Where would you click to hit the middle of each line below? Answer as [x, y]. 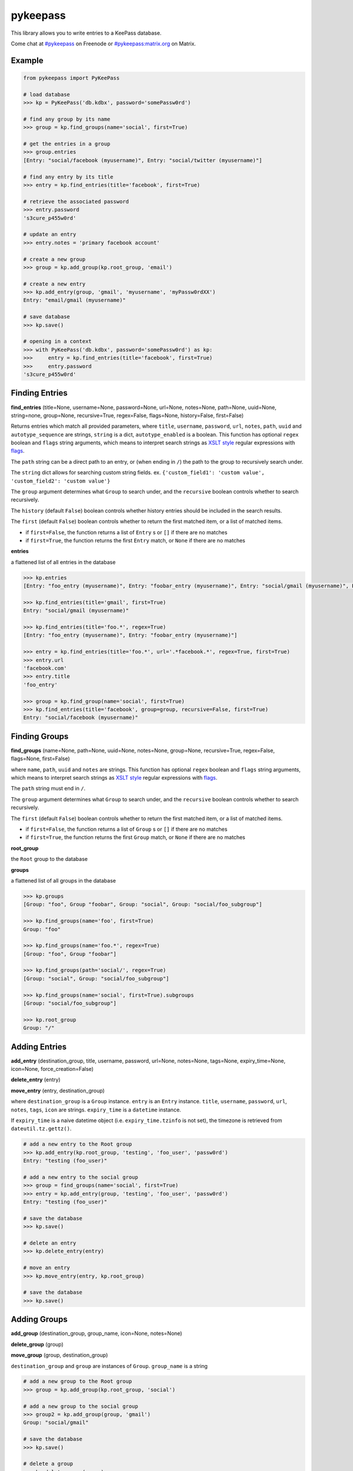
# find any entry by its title [69, 177]
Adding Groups [39, 1319]
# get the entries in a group [67, 144]
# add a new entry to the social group [81, 1177]
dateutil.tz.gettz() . [41, 1129]
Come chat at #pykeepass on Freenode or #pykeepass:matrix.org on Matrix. [104, 44]
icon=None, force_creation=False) [52, 1069]
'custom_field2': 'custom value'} [61, 481]
